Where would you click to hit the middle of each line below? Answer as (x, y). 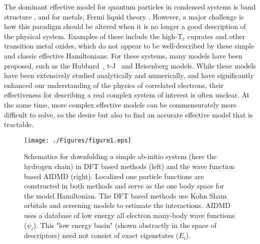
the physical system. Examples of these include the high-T (93, 36)
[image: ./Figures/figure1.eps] (78, 140)
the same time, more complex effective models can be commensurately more (120, 104)
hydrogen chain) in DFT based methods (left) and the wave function (129, 166)
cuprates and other (216, 36)
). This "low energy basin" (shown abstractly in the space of (125, 225)
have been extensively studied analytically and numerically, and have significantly (129, 75)
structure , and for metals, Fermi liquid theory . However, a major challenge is (124, 16)
